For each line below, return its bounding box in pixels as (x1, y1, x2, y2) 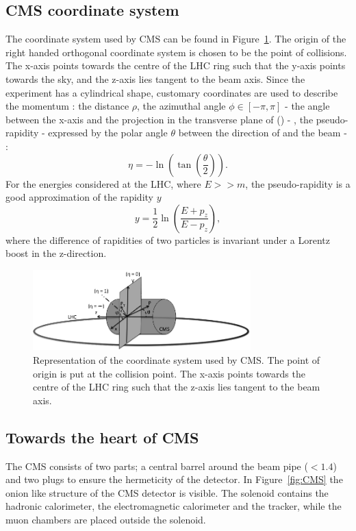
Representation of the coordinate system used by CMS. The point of (33, 353, 320, 367)
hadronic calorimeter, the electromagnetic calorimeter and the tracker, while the (5, 499, 342, 513)
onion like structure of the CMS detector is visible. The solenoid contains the (5, 485, 329, 499)
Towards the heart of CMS (5, 426, 199, 447)
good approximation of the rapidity (5, 190, 153, 204)
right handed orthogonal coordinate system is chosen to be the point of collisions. (5, 45, 347, 59)
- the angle (285, 99, 330, 113)
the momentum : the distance (5, 99, 129, 113)
